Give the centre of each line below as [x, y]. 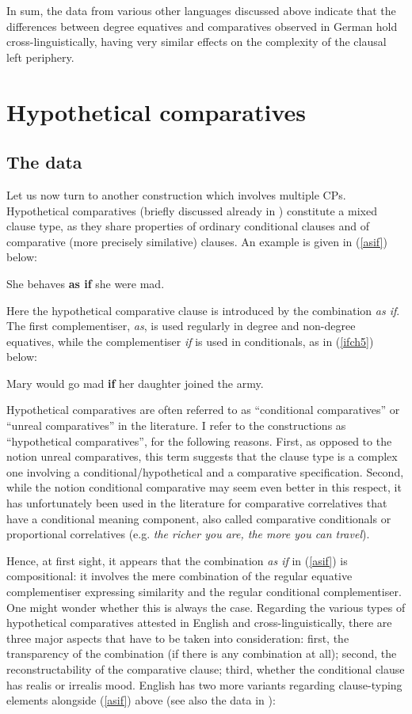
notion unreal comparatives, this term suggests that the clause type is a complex [202, 456]
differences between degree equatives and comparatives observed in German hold [202, 26]
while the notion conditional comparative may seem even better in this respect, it [204, 487]
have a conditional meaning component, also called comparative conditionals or [199, 518]
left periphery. [40, 57]
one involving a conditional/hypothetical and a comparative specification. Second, [205, 471]
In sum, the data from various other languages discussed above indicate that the [201, 10]
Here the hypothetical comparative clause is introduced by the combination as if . [203, 310]
